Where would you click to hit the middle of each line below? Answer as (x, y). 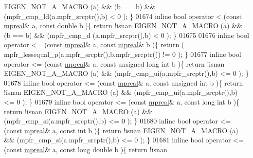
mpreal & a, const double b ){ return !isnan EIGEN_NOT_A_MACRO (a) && (123, 26)
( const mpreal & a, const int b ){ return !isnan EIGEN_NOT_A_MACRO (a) (121, 130)
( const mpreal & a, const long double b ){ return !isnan (86, 149)
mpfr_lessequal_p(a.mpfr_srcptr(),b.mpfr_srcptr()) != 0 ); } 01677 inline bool (123, 54)
